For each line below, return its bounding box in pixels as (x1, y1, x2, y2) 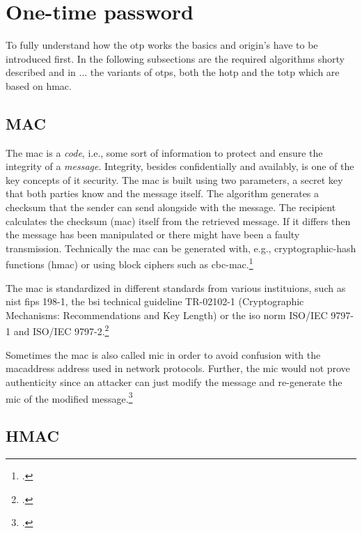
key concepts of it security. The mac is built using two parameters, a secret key (6, 172, 343, 187)
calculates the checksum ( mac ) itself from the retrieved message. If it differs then (6, 213, 351, 228)
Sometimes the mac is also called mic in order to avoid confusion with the (6, 347, 321, 362)
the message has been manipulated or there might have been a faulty (6, 227, 300, 242)
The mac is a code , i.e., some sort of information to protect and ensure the (6, 145, 323, 160)
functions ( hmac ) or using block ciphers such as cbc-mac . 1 (6, 255, 253, 272)
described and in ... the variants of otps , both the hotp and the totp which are (6, 65, 340, 79)
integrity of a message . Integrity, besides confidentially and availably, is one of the (6, 159, 354, 173)
